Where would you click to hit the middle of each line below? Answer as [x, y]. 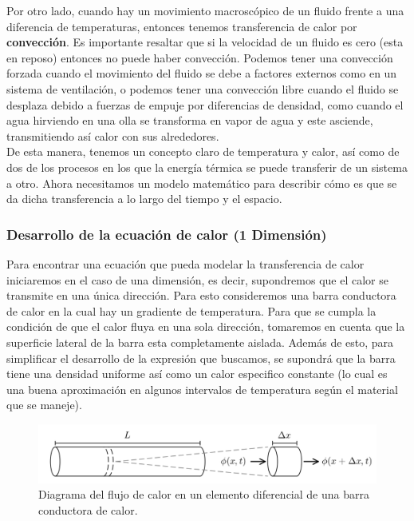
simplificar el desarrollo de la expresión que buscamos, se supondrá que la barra [201, 358]
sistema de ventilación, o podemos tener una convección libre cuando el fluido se [203, 88]
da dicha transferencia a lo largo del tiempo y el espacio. [144, 199]
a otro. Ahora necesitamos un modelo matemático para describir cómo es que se [202, 183]
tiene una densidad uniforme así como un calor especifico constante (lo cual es [197, 374]
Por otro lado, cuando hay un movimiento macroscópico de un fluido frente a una [205, 10]
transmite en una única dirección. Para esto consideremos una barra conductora [201, 295]
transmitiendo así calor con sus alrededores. [113, 135]
